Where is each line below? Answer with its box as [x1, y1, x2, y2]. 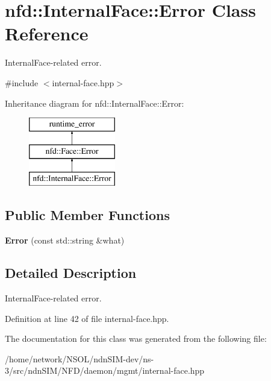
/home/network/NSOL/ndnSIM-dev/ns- [5, 352, 154, 365]
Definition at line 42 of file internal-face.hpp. [5, 312, 169, 324]
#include [5, 76, 39, 89]
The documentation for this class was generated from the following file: [5, 332, 267, 345]
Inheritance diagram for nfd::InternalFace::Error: [5, 96, 184, 109]
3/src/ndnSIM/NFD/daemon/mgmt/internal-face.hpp [5, 364, 205, 377]
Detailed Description [5, 263, 137, 282]
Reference [5, 21, 89, 46]
